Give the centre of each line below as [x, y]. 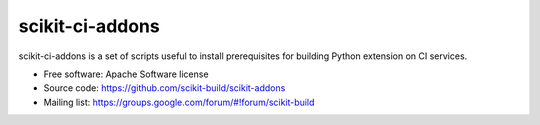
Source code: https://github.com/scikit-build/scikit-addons [164, 88]
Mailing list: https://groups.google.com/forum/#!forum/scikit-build [179, 102]
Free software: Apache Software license [126, 74]
